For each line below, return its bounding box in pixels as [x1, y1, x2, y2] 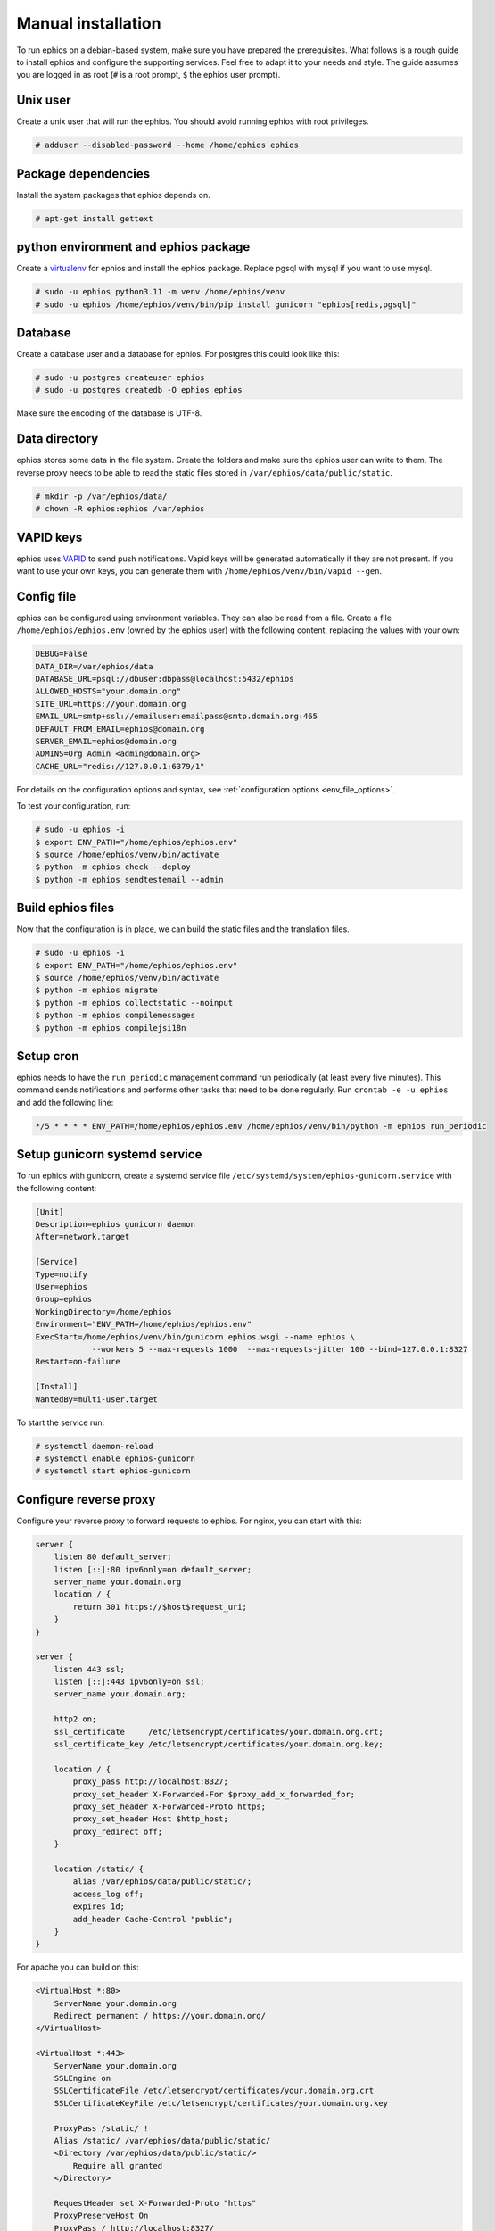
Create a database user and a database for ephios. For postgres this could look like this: [16, 349, 340, 360]
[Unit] [35, 1207, 64, 1217]
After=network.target [35, 1232, 130, 1242]
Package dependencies [16, 166, 151, 181]
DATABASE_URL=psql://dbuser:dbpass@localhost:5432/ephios [35, 674, 294, 684]
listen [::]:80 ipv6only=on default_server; [54, 1564, 252, 1574]
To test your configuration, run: [16, 800, 131, 811]
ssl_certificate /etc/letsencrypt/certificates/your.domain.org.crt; [54, 1727, 384, 1737]
